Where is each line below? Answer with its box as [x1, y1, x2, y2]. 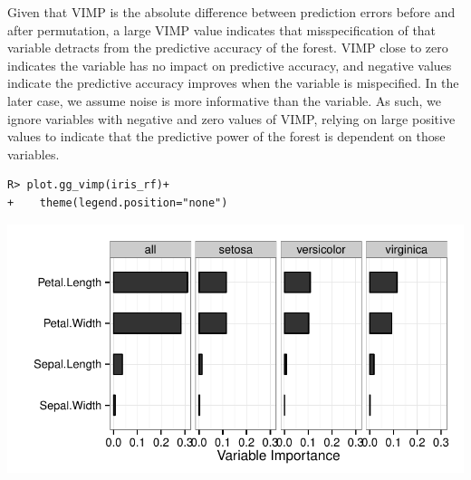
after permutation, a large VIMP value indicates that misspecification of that [7, 20, 437, 39]
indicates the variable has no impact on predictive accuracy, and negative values [7, 55, 452, 74]
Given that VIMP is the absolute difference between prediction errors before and [7, 3, 456, 21]
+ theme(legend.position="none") [7, 196, 228, 209]
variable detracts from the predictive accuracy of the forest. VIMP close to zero [7, 38, 448, 57]
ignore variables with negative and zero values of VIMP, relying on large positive [7, 109, 456, 128]
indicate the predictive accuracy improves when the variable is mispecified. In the [7, 73, 459, 92]
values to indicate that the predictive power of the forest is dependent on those [7, 127, 446, 146]
